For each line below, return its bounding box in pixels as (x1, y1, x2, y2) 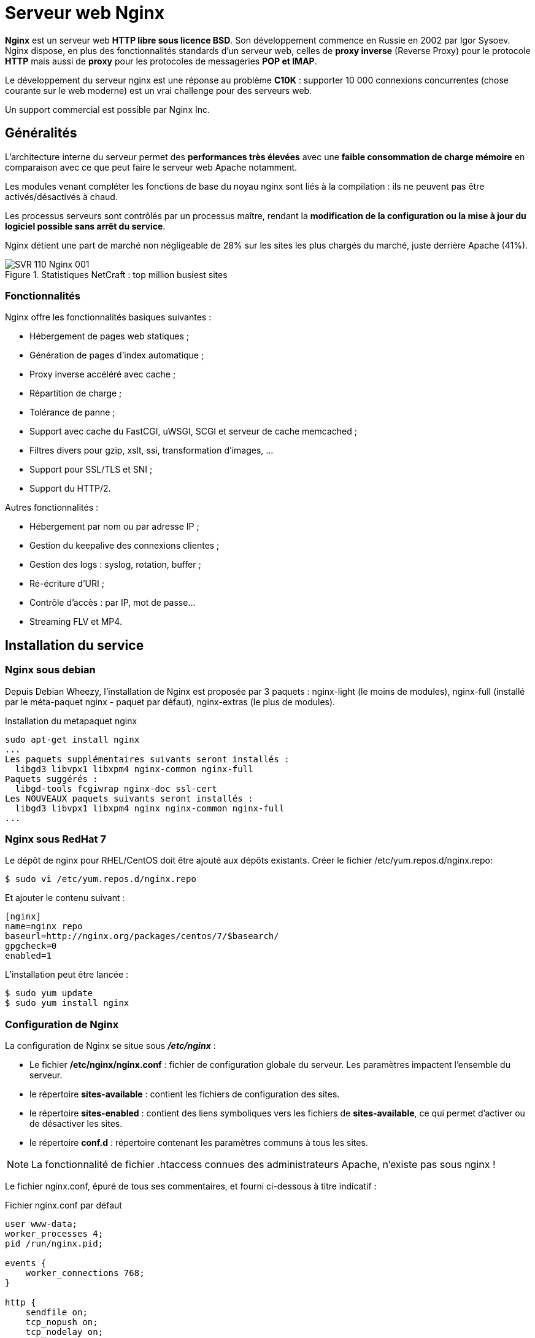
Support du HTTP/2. (29, 483, 111, 494)
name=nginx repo (5, 921, 83, 932)
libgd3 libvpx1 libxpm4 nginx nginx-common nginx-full (15, 803, 285, 813)
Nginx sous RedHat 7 (5, 832, 106, 845)
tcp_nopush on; (25, 1317, 98, 1328)
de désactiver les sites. (29, 1118, 123, 1129)
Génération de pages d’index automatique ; (29, 350, 204, 361)
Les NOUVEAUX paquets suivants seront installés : (5, 793, 253, 803)
